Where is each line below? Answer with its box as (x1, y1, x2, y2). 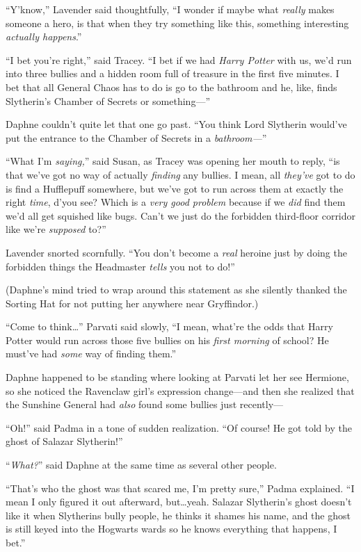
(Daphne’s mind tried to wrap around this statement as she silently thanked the (6, 282, 347, 297)
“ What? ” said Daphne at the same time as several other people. (6, 457, 277, 472)
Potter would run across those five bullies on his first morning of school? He (6, 332, 329, 347)
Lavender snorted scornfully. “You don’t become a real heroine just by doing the (6, 245, 347, 259)
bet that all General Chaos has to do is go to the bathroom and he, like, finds (6, 79, 337, 94)
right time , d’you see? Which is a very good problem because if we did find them (6, 195, 346, 209)
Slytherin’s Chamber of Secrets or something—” (6, 93, 210, 108)
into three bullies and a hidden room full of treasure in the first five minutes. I (6, 66, 339, 81)
